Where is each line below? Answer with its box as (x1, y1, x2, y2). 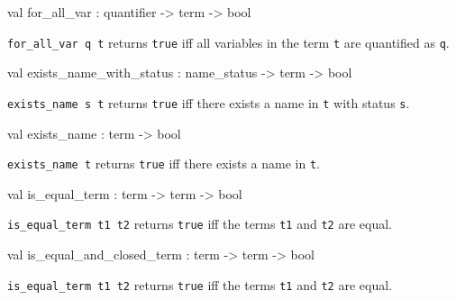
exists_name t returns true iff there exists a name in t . (7, 154, 320, 173)
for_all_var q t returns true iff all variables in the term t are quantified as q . (7, 32, 450, 51)
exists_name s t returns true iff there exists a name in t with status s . (7, 93, 410, 112)
